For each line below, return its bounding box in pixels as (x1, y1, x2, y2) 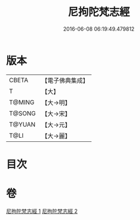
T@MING (9, 98, 35, 106)
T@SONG (9, 109, 36, 117)
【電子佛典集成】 (41, 76, 89, 85)
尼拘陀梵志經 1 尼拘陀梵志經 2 (6, 208, 78, 215)
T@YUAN (9, 120, 36, 128)
